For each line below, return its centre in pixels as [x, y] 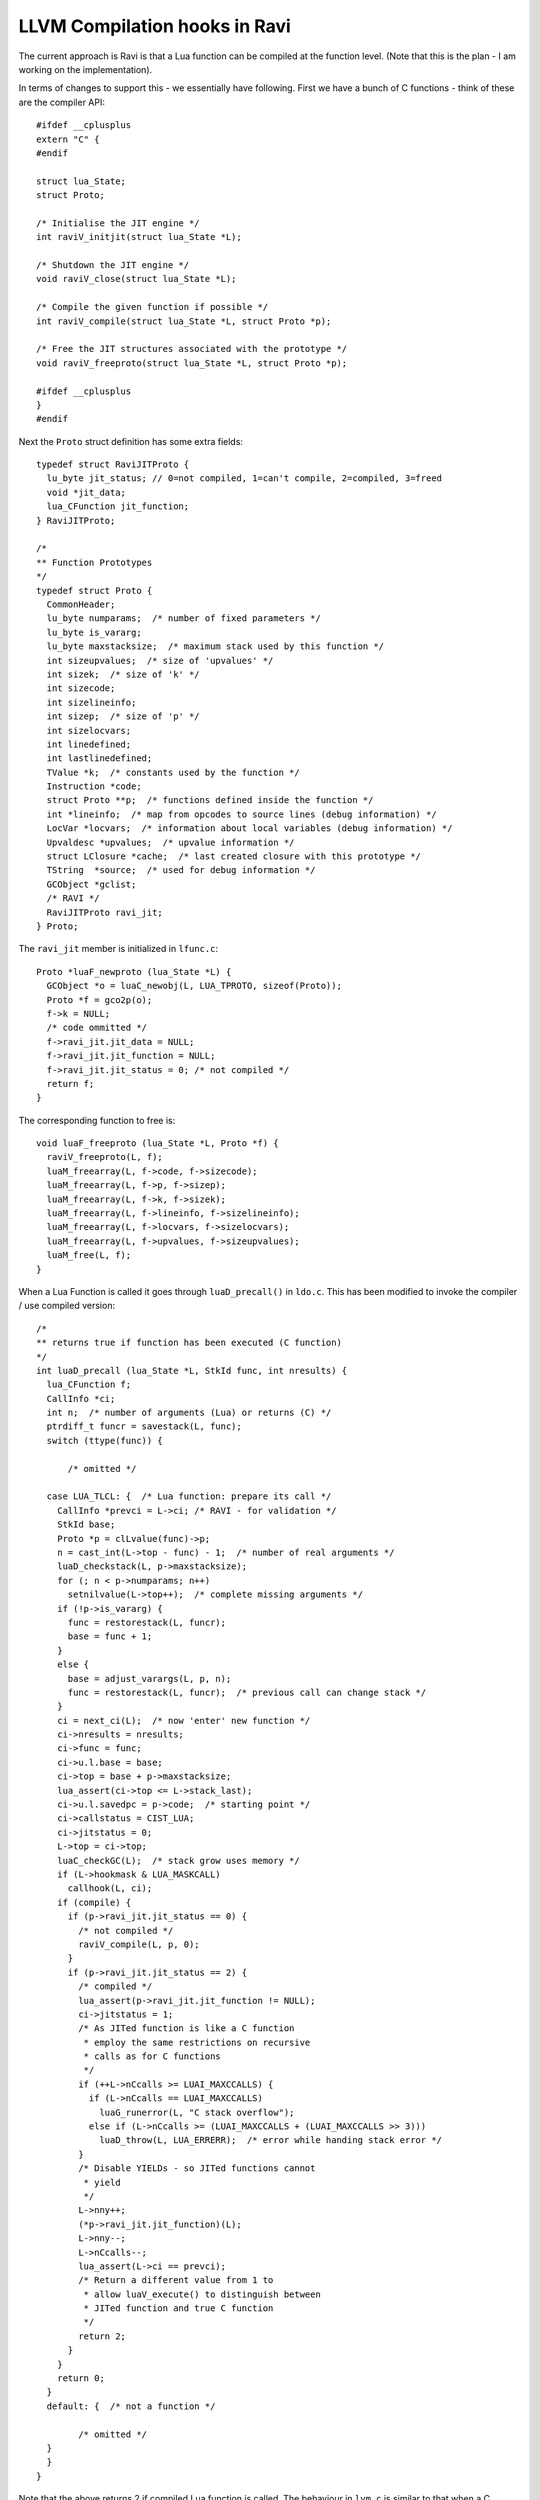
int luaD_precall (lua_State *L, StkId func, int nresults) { [192, 1370]
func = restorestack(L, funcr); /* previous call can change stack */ [247, 1692]
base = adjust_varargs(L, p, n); [149, 1678]
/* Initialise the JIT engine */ [118, 223]
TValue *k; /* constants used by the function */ [173, 772]
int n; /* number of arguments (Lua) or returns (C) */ [189, 1413]
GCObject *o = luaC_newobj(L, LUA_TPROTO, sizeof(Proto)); [194, 986]
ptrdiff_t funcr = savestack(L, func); [144, 1426]
